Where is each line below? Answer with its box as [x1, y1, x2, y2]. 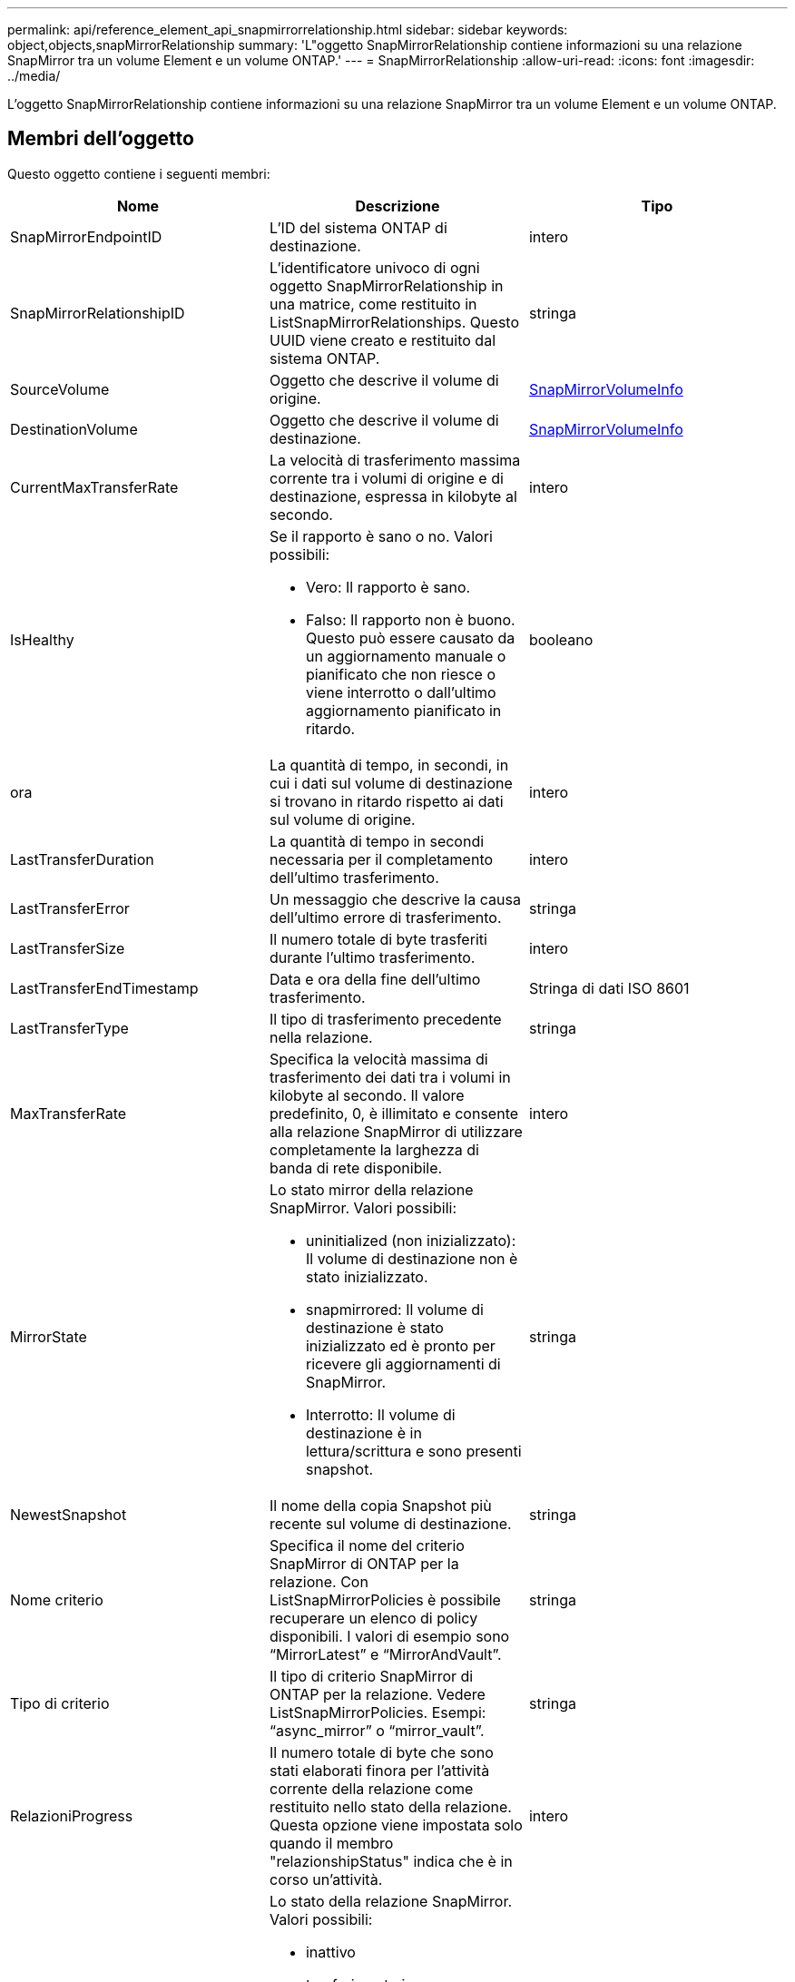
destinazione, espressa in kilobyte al [269, 486, 517, 505]
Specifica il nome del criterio [269, 1536, 465, 1555]
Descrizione [355, 196, 440, 215]
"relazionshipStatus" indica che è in [269, 1851, 513, 1870]
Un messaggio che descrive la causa [269, 889, 521, 908]
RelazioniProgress [10, 1806, 133, 1825]
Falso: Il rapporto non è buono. [305, 610, 515, 629]
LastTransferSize [10, 938, 125, 957]
